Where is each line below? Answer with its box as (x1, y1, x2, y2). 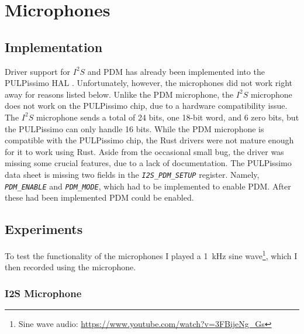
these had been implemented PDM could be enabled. (5, 191, 194, 204)
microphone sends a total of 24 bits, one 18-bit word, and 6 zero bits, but (36, 111, 299, 123)
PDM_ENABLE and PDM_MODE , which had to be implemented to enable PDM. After (5, 180, 291, 192)
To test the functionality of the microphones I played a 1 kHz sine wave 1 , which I (5, 248, 298, 261)
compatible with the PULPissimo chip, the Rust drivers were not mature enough (5, 134, 294, 146)
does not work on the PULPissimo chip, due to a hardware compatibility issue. (5, 99, 288, 112)
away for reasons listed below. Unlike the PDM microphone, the (5, 88, 234, 100)
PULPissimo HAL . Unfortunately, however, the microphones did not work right (5, 77, 293, 89)
